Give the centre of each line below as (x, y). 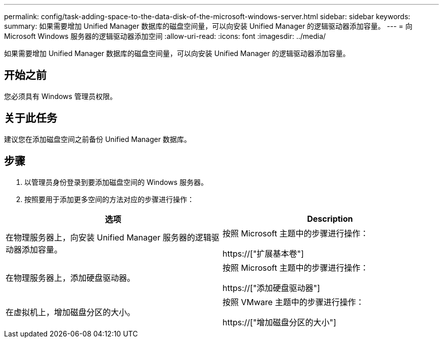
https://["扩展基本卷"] (263, 253)
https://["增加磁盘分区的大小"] (279, 322)
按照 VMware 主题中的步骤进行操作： (293, 302)
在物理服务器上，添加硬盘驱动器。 (71, 278)
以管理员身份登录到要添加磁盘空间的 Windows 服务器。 (116, 182)
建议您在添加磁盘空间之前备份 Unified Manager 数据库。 (98, 139)
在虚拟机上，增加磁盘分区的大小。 (71, 312)
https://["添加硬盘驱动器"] (271, 288)
